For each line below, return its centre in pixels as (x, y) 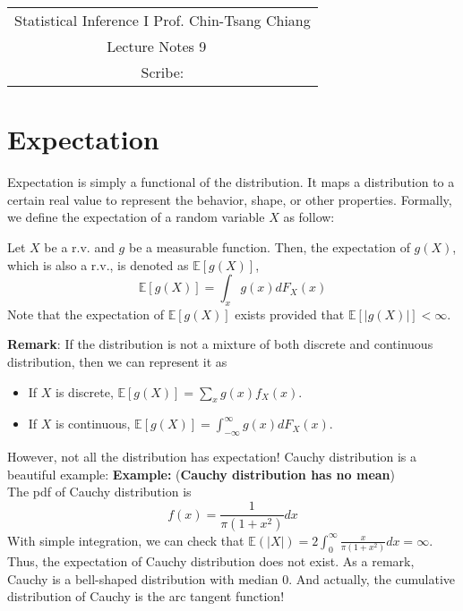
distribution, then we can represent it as (117, 362)
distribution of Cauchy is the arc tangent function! (146, 596)
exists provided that (290, 314)
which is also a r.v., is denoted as (98, 264)
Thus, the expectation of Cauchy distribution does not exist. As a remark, (211, 561)
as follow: (309, 217)
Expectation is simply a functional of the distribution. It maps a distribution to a (231, 182)
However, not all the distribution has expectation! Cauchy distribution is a (212, 457)
